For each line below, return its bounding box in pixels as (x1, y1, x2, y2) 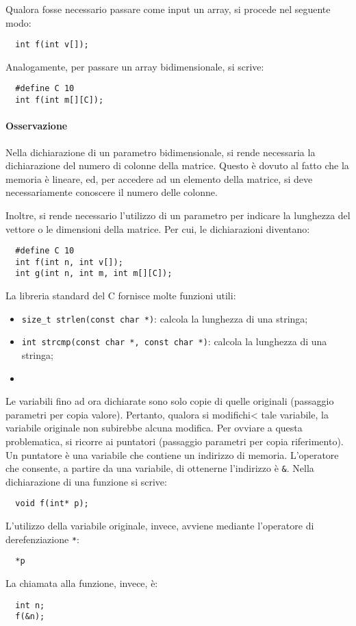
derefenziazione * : (5, 531, 79, 546)
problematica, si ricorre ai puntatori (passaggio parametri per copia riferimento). (5, 434, 344, 448)
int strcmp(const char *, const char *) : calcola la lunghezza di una (21, 334, 327, 349)
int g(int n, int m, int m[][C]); (15, 268, 173, 279)
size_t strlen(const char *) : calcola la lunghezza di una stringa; (21, 311, 308, 325)
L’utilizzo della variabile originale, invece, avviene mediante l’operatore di (5, 518, 314, 533)
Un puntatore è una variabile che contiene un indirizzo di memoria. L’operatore (5, 447, 339, 462)
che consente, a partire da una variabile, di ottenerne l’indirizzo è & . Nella (5, 461, 314, 475)
